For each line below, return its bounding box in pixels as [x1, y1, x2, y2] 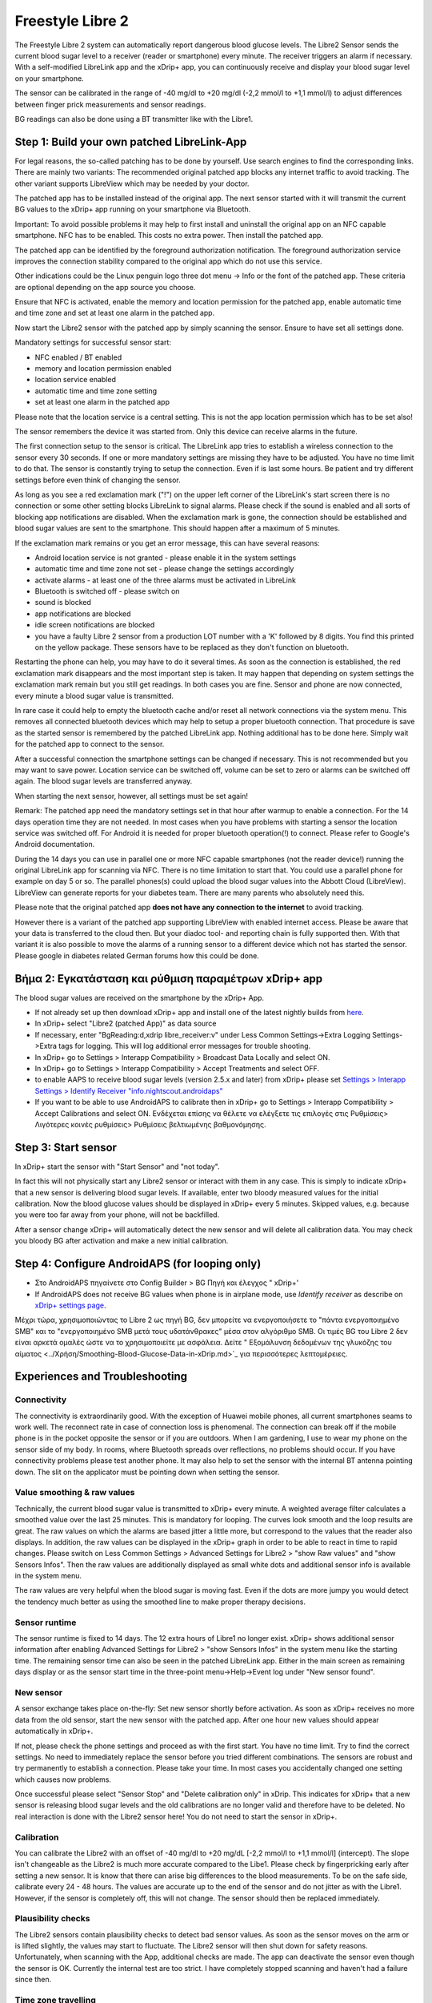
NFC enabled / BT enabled [34, 353, 122, 362]
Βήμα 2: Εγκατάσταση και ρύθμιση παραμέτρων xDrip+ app [14, 972, 323, 985]
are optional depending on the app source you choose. [14, 282, 196, 292]
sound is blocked [34, 598, 92, 607]
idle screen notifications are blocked [34, 620, 155, 630]
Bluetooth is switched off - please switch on [34, 586, 180, 596]
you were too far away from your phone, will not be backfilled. [14, 1210, 220, 1219]
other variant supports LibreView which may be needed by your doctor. [14, 179, 250, 188]
